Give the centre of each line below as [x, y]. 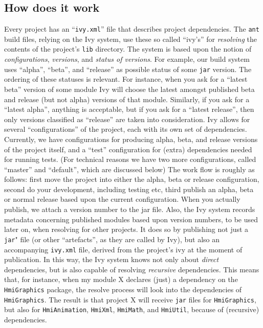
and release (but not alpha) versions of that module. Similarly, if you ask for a [127, 99]
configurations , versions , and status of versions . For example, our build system [127, 59]
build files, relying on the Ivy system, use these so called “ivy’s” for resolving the [130, 39]
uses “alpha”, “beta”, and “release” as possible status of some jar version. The [128, 69]
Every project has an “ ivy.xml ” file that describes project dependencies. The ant [132, 29]
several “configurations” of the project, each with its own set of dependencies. [126, 129]
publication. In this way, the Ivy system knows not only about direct [112, 259]
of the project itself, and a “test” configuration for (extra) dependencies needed [128, 149]
